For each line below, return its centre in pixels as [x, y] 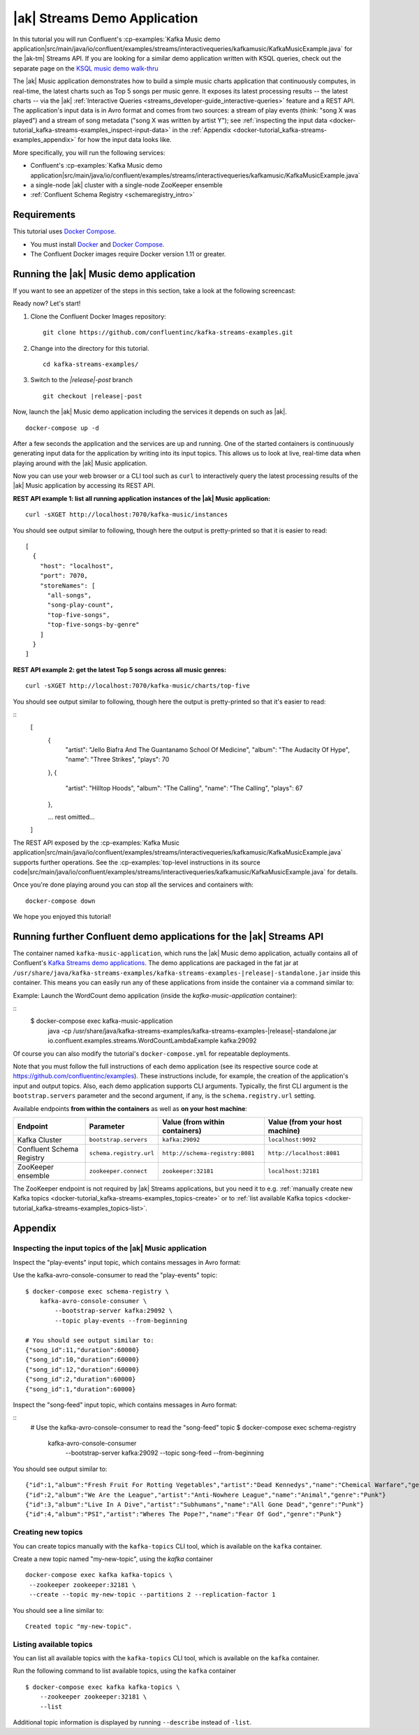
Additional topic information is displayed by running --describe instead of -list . [132, 1722]
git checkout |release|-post [93, 396]
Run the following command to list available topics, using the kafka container [125, 1671]
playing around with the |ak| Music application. [80, 463]
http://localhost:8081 [304, 1153]
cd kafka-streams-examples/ [91, 364]
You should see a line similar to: [58, 1610]
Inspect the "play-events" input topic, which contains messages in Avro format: [127, 1262]
